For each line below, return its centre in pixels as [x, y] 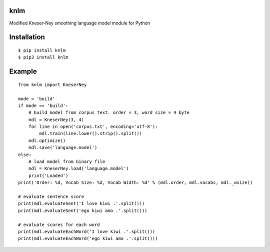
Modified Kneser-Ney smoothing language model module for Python [80, 23]
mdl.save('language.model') [63, 148]
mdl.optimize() [47, 140]
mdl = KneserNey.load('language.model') [79, 168]
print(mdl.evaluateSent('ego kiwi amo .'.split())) [83, 210]
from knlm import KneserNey [52, 84]
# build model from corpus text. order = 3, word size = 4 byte [109, 113]
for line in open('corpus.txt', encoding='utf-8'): [93, 127]
